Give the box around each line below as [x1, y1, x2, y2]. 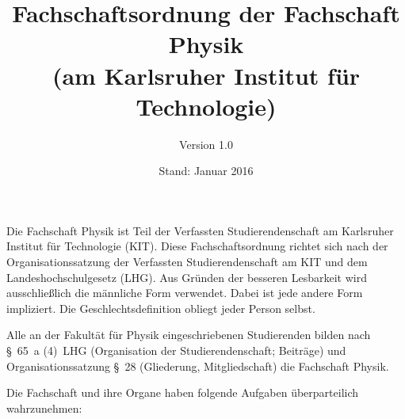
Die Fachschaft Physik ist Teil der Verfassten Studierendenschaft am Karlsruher [6, 222, 394, 238]
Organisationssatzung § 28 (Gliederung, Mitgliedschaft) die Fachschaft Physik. [6, 357, 389, 374]
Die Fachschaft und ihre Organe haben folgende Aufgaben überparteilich [6, 384, 359, 401]
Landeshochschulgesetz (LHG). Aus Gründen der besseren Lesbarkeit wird [6, 269, 367, 285]
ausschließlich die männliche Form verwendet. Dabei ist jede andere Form [6, 284, 363, 301]
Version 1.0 [179, 135, 233, 152]
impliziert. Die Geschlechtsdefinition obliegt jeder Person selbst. [6, 299, 315, 316]
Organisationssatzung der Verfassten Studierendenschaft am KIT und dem [6, 253, 368, 270]
